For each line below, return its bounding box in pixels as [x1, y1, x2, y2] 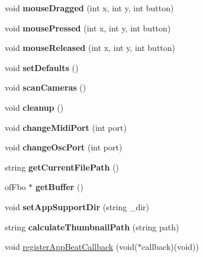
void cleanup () [5, 101, 64, 113]
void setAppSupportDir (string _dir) [5, 200, 150, 213]
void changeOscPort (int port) [5, 141, 123, 153]
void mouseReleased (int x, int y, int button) [5, 41, 176, 54]
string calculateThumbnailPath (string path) [5, 220, 179, 233]
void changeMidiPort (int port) [5, 121, 127, 133]
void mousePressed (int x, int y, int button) [5, 21, 171, 34]
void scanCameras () [5, 81, 86, 94]
